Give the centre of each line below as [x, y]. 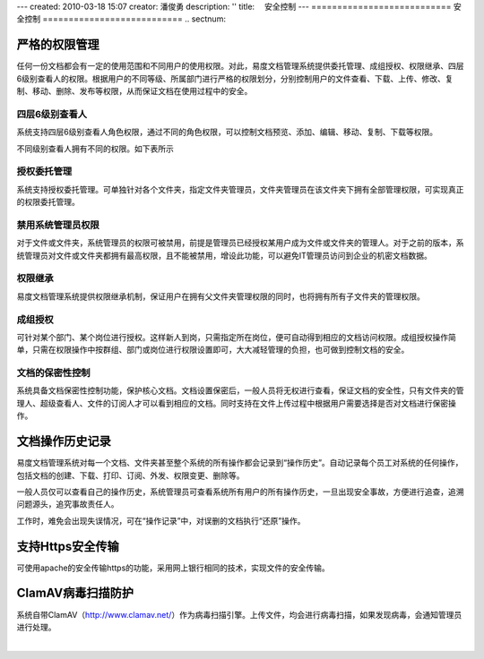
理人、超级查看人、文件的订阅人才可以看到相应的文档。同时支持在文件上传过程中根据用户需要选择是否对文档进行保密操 [236, 403]
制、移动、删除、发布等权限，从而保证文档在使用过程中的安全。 [134, 91]
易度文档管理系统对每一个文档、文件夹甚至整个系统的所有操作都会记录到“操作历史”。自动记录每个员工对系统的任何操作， [240, 463]
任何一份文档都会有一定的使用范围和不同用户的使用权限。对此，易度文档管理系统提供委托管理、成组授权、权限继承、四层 [240, 66]
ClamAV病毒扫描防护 [75, 593]
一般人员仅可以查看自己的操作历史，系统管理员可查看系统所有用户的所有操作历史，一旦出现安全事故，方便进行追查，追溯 [240, 492]
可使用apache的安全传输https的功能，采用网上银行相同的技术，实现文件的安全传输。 [173, 568]
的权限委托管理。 [48, 202]
